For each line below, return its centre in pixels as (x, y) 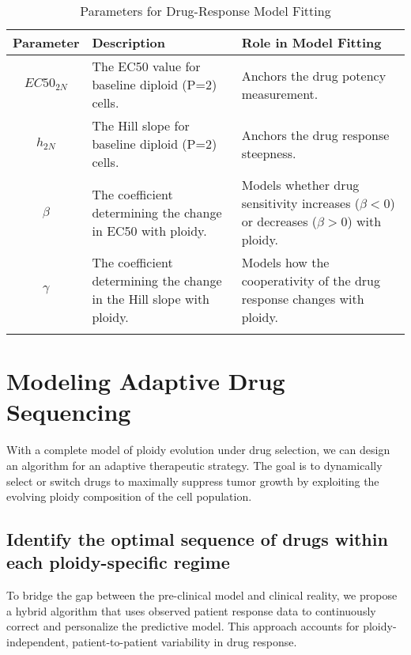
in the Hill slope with (151, 299)
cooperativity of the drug (311, 280)
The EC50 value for (146, 66)
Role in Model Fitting (311, 42)
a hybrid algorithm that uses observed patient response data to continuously (191, 610)
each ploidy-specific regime (118, 562)
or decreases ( (279, 221)
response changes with (303, 299)
